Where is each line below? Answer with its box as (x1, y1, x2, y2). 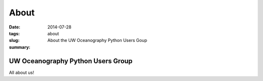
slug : (9, 38, 19, 43)
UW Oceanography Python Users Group (9, 57, 133, 65)
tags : (9, 30, 20, 36)
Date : (9, 24, 20, 30)
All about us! (9, 69, 34, 75)
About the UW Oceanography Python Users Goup (47, 38, 147, 43)
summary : (9, 44, 31, 50)
